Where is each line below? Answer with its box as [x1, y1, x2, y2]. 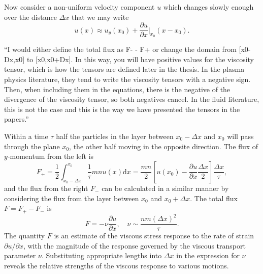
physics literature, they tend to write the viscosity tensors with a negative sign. [4, 74, 251, 85]
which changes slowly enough [163, 2, 254, 12]
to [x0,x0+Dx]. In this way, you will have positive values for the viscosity [26, 53, 254, 64]
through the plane [4, 141, 60, 151]
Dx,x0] [4, 53, 25, 64]
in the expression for [176, 250, 240, 261]
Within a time [4, 131, 48, 141]
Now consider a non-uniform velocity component [4, 2, 155, 12]
